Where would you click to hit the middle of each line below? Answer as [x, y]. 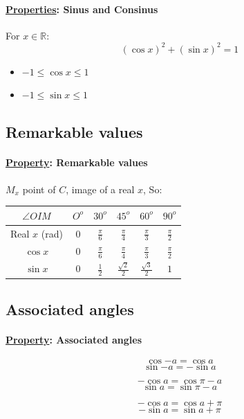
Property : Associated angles [74, 340]
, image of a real [100, 189]
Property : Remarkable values [77, 162]
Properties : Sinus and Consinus [82, 9]
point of [39, 189]
